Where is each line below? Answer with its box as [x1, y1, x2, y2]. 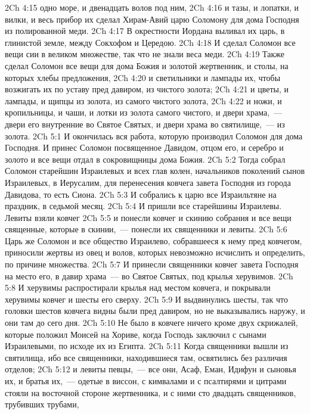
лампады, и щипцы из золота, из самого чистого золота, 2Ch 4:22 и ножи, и [5, 94, 282, 107]
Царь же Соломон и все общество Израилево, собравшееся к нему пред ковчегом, [5, 234, 302, 247]
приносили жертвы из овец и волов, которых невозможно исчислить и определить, [5, 246, 305, 259]
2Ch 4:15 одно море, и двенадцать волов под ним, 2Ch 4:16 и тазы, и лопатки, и [5, 1, 299, 13]
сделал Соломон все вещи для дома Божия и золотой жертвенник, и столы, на [5, 59, 289, 71]
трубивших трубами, [5, 398, 79, 410]
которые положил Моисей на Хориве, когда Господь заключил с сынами [5, 328, 266, 340]
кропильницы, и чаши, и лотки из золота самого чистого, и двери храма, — [5, 106, 283, 119]
